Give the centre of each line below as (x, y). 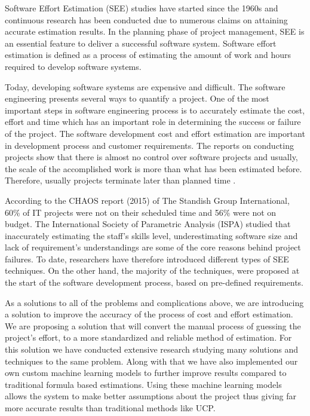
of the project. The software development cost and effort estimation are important (155, 133)
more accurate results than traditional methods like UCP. (110, 408)
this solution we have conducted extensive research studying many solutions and (151, 349)
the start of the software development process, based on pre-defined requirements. (154, 282)
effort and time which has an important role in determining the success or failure (153, 122)
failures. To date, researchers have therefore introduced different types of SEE (147, 259)
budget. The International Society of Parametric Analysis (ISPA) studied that (148, 224)
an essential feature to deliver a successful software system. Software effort (141, 43)
